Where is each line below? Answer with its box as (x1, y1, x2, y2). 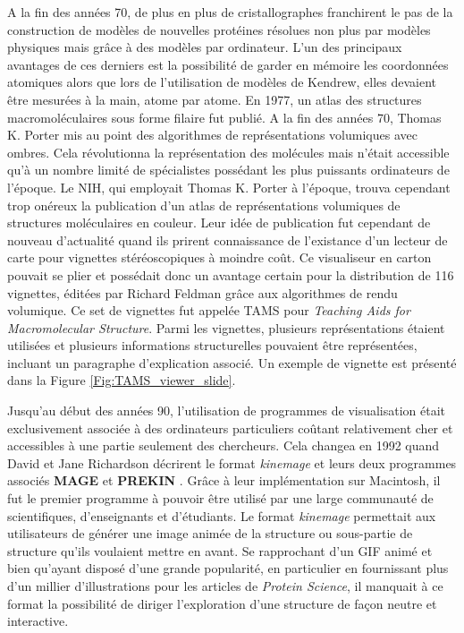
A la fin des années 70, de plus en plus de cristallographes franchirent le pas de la (7, 3, 453, 21)
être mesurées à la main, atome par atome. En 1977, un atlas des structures (7, 90, 422, 108)
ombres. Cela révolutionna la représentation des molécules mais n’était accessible (7, 142, 450, 161)
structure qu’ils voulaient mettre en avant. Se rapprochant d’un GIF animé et (7, 541, 433, 560)
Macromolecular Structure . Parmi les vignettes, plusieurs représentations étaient (7, 318, 445, 337)
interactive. (7, 612, 69, 630)
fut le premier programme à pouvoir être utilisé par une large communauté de (7, 489, 434, 508)
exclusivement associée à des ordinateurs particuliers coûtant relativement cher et (7, 418, 453, 437)
